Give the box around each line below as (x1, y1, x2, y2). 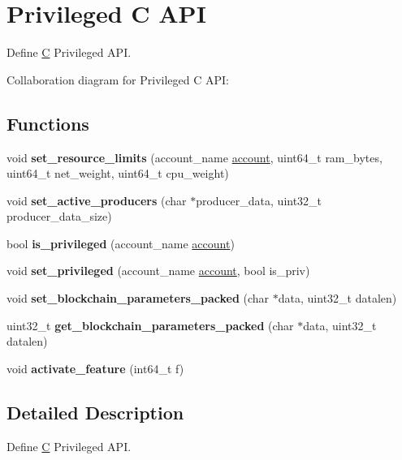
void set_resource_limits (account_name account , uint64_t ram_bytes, (6, 148, 383, 166)
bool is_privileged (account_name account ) (6, 234, 235, 251)
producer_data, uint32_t (196, 191, 322, 209)
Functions (6, 110, 89, 135)
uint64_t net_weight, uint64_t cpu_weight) (6, 165, 229, 182)
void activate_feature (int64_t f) (6, 359, 184, 376)
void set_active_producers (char (6, 191, 187, 209)
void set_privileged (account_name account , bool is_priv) (6, 262, 310, 279)
